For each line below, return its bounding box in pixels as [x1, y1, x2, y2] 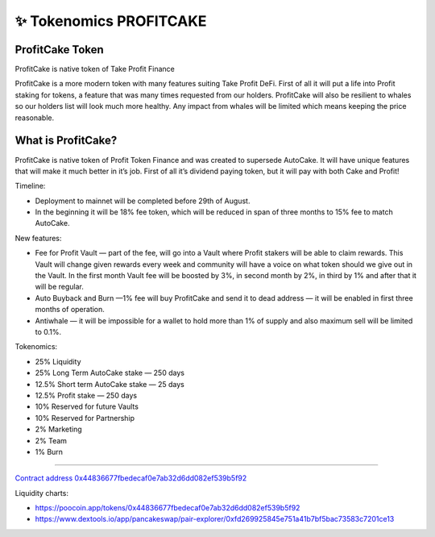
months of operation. [35, 305, 105, 314]
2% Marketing [35, 424, 82, 435]
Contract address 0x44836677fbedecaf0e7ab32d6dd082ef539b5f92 [14, 473, 247, 483]
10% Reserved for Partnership [35, 413, 135, 423]
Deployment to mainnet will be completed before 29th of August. [35, 196, 251, 206]
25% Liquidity [35, 356, 81, 366]
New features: [14, 233, 62, 243]
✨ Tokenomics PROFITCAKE [14, 12, 207, 30]
